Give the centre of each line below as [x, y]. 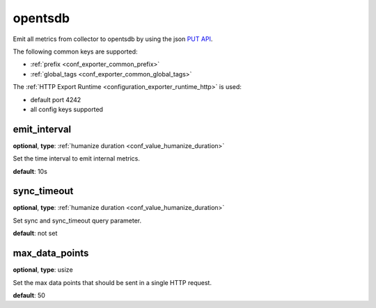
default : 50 [29, 295]
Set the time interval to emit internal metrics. [77, 159]
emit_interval [42, 129]
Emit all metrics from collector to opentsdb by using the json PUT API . [113, 39]
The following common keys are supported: [76, 51]
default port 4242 [56, 99]
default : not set [35, 234]
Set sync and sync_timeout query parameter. [77, 220]
